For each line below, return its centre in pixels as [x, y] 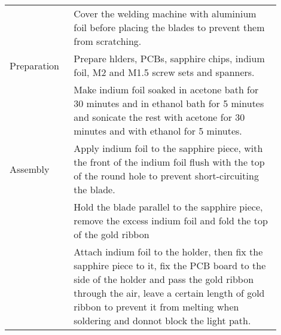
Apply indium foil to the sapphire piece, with [168, 148]
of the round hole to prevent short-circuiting [166, 176]
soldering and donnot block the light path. [162, 320]
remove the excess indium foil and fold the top [171, 220]
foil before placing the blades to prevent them [169, 27]
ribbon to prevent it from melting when [156, 307]
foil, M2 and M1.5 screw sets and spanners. [164, 72]
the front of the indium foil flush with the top [169, 162]
